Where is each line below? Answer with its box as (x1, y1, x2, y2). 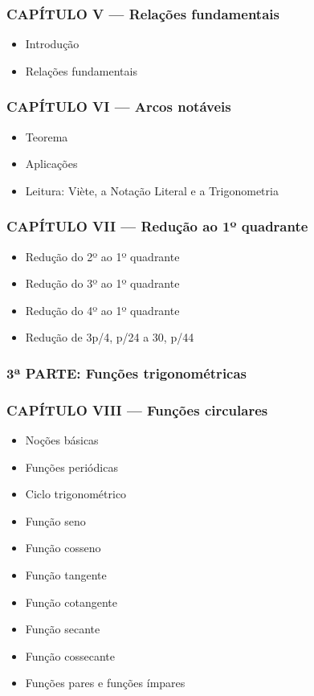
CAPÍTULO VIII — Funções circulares (6, 399, 268, 420)
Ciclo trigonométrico (25, 485, 127, 502)
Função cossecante (25, 647, 115, 664)
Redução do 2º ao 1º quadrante (25, 248, 180, 264)
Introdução (25, 35, 80, 52)
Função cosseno (25, 539, 101, 556)
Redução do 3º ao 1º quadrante (25, 275, 180, 292)
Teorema (25, 128, 68, 145)
